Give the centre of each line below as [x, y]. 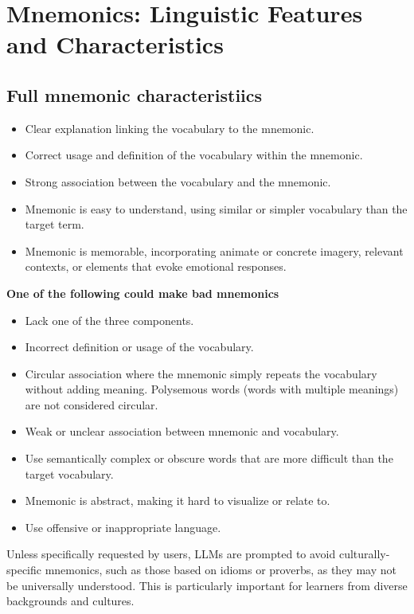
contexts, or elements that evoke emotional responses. [156, 266]
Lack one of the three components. [109, 320]
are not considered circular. [92, 404]
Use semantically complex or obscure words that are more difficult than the [209, 458]
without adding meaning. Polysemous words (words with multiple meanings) [212, 389]
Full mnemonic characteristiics [135, 94]
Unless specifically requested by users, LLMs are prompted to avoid [171, 554]
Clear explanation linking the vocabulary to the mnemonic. [170, 128]
